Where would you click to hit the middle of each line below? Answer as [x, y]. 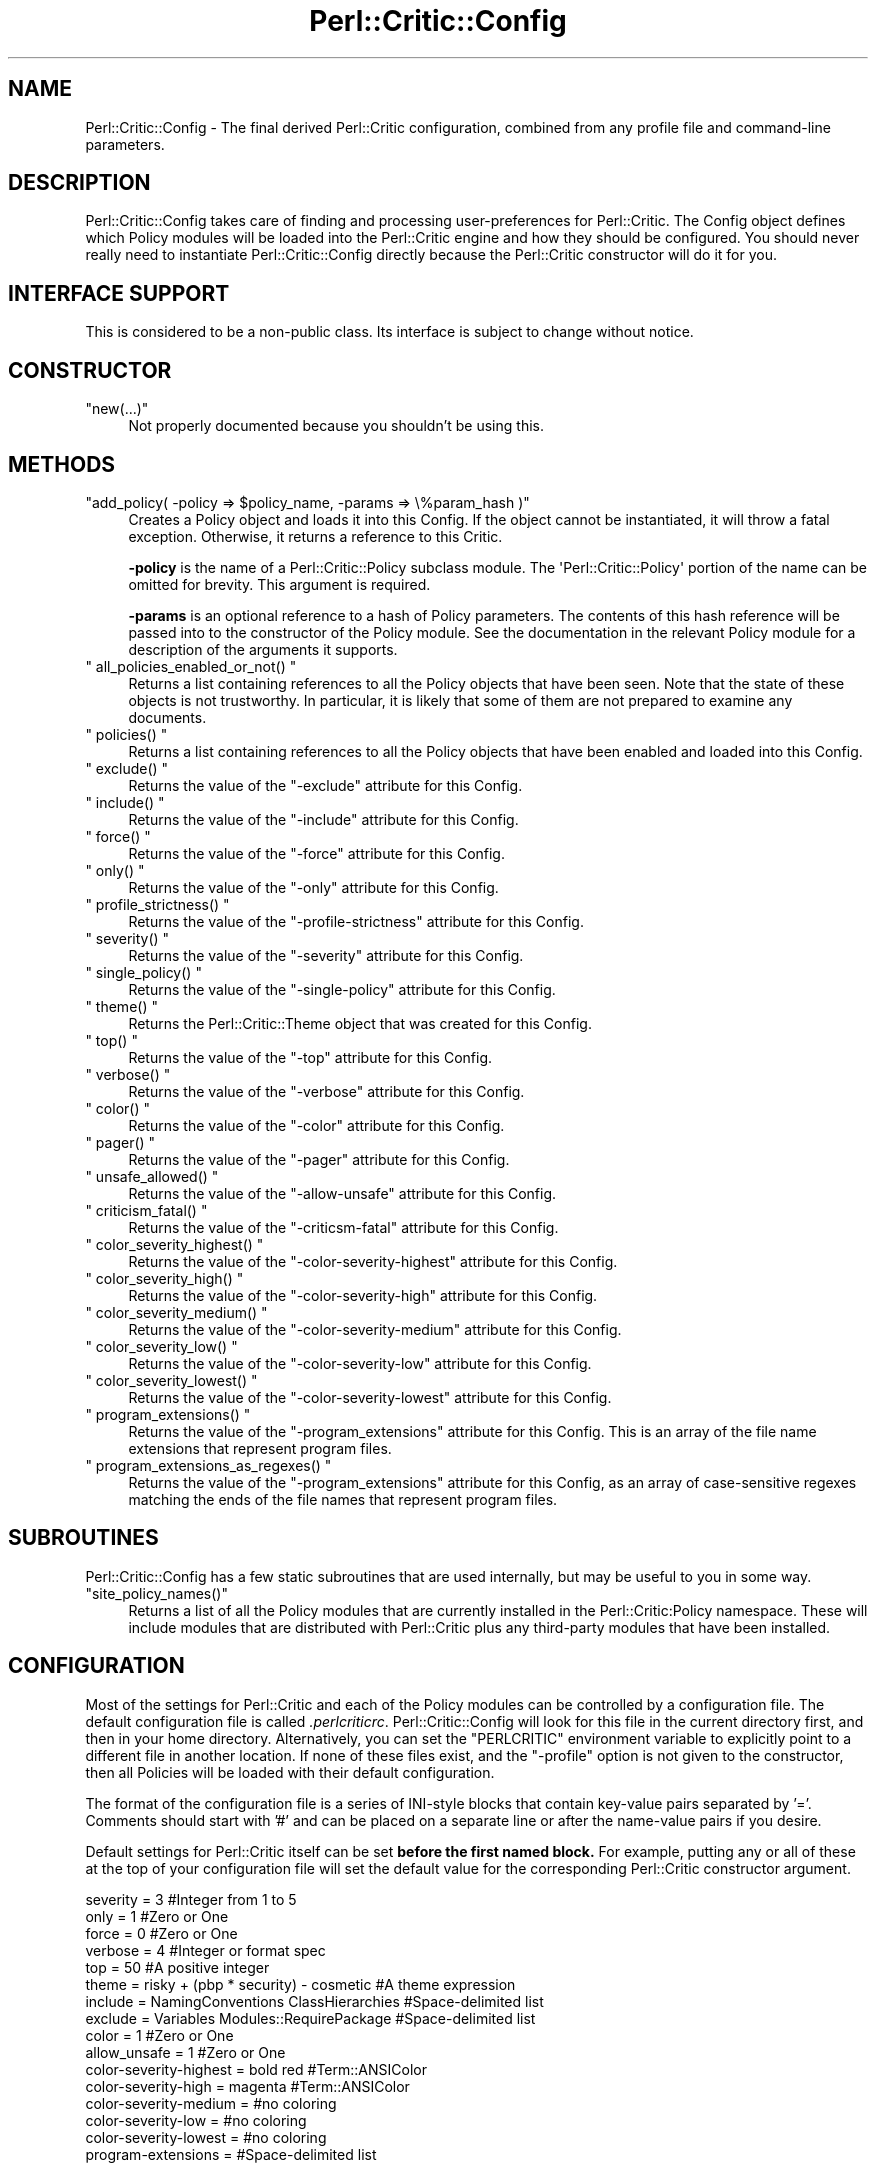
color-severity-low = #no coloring [196, 2120]
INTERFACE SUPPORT [119, 293]
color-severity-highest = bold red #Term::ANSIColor [256, 2069]
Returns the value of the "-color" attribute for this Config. [316, 1125]
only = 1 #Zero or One [157, 1916]
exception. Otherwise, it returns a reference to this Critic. [315, 536]
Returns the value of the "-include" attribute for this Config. [323, 819]
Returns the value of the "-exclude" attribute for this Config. [325, 785]
